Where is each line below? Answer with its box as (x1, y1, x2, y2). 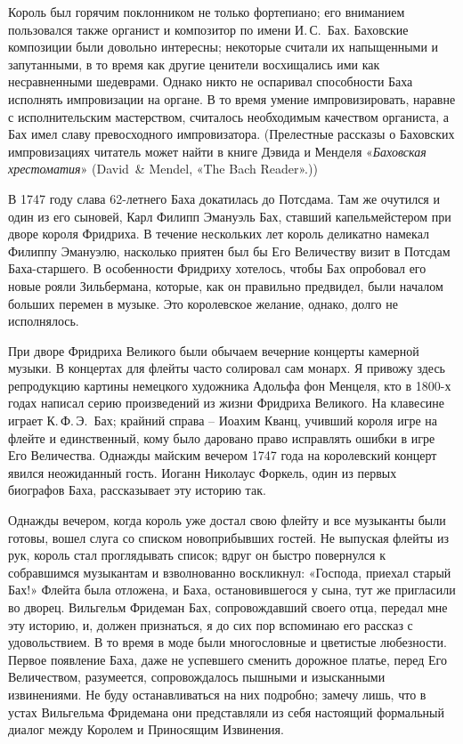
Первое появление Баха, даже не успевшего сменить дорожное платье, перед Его (8, 650, 448, 668)
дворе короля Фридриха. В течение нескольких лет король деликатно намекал (8, 224, 430, 243)
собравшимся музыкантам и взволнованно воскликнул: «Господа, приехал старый (8, 562, 451, 581)
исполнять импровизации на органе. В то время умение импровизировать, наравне (8, 89, 456, 108)
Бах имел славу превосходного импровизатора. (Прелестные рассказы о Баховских (8, 125, 455, 143)
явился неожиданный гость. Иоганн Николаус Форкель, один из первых (8, 463, 397, 481)
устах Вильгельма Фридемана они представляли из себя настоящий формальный (8, 702, 444, 721)
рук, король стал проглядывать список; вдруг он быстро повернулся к (8, 546, 386, 564)
